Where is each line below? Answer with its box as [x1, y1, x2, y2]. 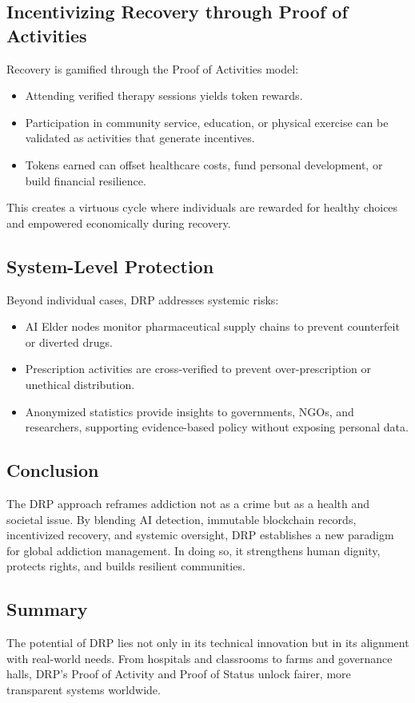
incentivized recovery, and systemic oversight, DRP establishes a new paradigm [6, 526, 394, 543]
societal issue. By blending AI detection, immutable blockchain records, [6, 510, 357, 527]
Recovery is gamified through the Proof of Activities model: [6, 60, 299, 77]
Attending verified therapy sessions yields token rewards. [25, 87, 303, 104]
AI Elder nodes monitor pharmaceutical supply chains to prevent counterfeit [25, 318, 400, 335]
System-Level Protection [6, 253, 214, 278]
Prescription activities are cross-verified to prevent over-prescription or [25, 360, 372, 377]
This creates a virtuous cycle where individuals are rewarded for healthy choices [6, 199, 398, 216]
